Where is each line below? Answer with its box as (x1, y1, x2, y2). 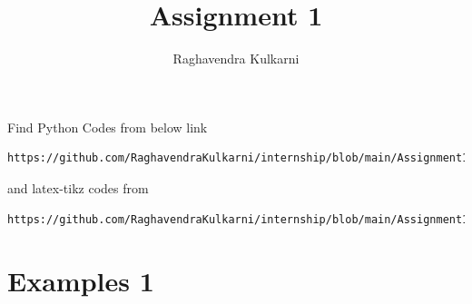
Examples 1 (7, 262, 154, 299)
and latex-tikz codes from (7, 178, 149, 197)
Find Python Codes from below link (7, 117, 208, 136)
